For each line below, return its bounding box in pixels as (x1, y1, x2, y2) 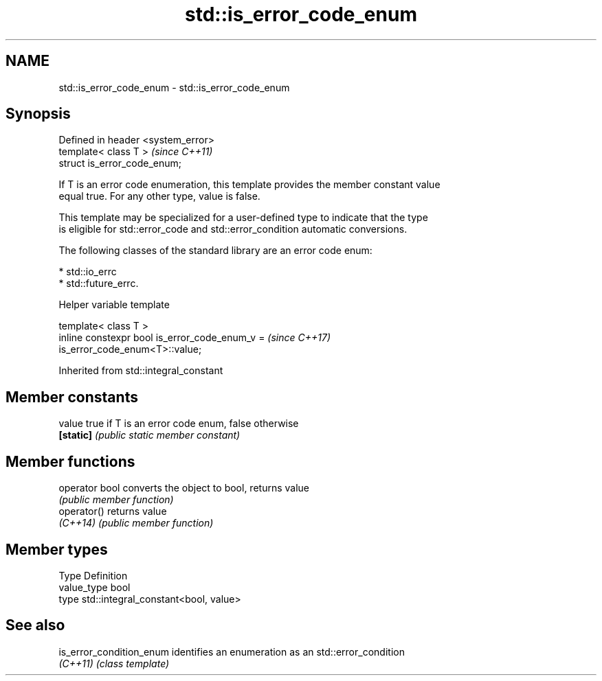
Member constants (5, 388, 138, 406)
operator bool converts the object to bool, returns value (58, 482, 309, 494)
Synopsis (5, 105, 71, 123)
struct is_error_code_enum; (58, 157, 182, 170)
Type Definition (58, 569, 128, 581)
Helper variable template (58, 299, 170, 311)
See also (5, 616, 65, 634)
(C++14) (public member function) (58, 517, 214, 529)
